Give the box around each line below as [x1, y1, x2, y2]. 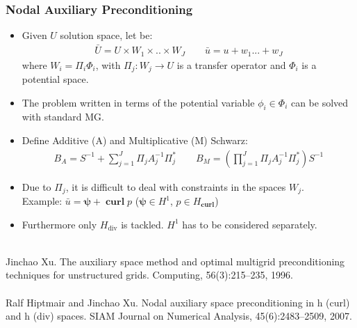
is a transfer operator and [176, 57, 286, 72]
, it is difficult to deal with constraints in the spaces [65, 179, 286, 194]
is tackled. [121, 217, 164, 231]
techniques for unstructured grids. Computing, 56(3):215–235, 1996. [6, 267, 293, 282]
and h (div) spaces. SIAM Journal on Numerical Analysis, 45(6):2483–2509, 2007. [6, 309, 352, 323]
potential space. [22, 71, 89, 86]
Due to [22, 179, 51, 194]
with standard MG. [22, 109, 104, 124]
